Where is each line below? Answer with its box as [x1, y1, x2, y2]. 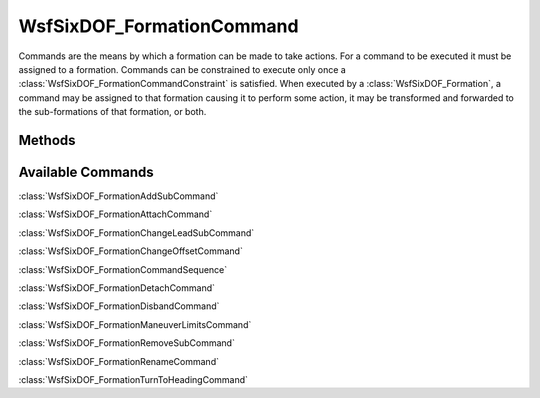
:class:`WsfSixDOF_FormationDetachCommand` [18, 281, 215, 294]
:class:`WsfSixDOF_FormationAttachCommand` [18, 208, 213, 220]
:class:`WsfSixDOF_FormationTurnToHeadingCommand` [18, 373, 249, 385]
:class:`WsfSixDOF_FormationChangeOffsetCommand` [18, 245, 244, 257]
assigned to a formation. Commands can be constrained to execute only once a [18, 63, 347, 75]
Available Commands [18, 163, 154, 180]
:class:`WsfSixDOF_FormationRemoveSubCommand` [18, 337, 235, 349]
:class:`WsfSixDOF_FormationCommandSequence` [18, 263, 228, 275]
